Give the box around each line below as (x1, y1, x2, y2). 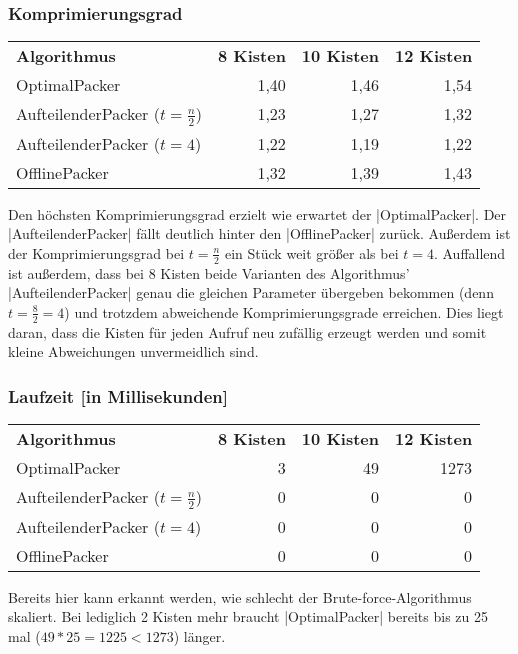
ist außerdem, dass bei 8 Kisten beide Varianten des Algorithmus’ (8, 262, 410, 283)
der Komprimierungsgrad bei (8, 242, 185, 263)
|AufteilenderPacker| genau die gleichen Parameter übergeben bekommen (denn (8, 282, 494, 303)
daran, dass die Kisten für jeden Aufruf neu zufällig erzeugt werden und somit (8, 321, 487, 342)
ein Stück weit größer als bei (224, 242, 399, 263)
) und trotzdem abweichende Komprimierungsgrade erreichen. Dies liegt (64, 301, 504, 322)
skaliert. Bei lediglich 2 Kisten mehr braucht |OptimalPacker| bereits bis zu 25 (8, 606, 488, 627)
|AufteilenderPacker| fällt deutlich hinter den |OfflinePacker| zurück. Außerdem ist (8, 223, 511, 244)
